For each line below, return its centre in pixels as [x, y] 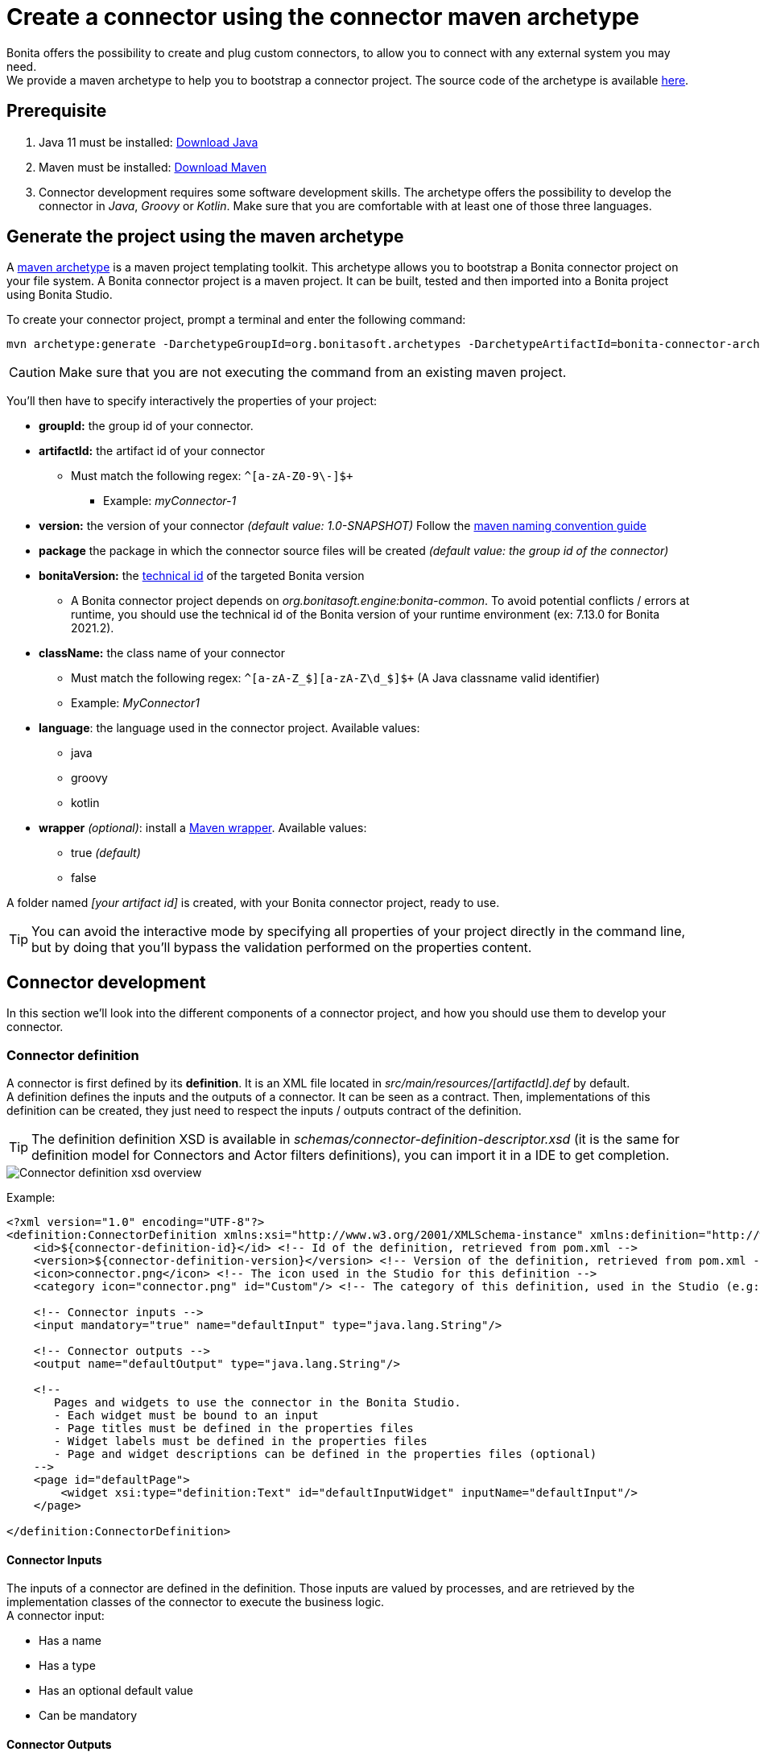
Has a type [67, 1666]
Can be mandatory [88, 1716]
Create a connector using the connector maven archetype [323, 17]
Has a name [70, 1641]
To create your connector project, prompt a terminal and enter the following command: [236, 320]
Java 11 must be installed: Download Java [149, 142]
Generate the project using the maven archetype [205, 237]
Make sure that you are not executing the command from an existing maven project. [313, 373]
